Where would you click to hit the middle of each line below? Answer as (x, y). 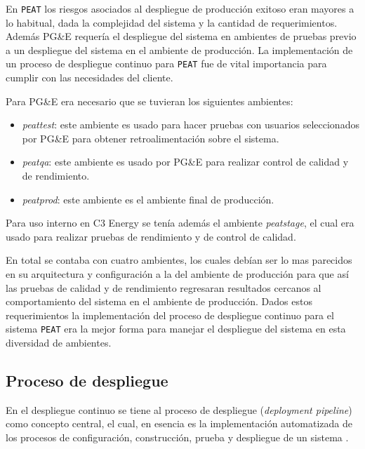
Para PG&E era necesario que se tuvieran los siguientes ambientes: (150, 101)
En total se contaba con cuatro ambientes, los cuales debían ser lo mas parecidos (179, 260)
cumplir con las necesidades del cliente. (89, 78)
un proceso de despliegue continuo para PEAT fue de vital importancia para (166, 63)
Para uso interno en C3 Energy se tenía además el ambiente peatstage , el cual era (180, 223)
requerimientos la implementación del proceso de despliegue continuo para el (170, 315)
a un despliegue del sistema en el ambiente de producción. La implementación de (179, 49)
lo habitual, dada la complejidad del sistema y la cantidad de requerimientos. (172, 22)
